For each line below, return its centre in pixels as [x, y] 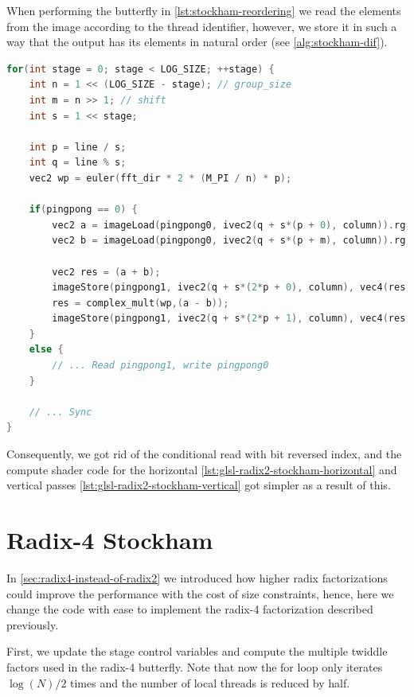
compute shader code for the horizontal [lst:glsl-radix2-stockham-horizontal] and [202, 469]
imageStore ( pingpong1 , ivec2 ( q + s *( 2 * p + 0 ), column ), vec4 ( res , [232, 288]
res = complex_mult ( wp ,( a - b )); [141, 303]
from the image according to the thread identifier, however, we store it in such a [202, 26]
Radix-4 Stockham [110, 539]
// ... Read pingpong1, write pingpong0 [160, 366]
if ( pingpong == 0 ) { [83, 210]
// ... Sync [61, 412]
